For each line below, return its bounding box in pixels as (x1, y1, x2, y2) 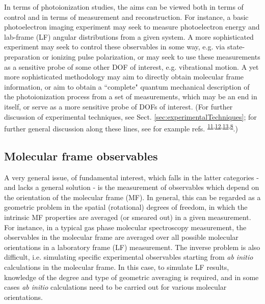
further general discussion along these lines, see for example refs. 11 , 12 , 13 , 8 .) (4, 122, 238, 133)
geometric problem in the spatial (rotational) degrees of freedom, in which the (4, 202, 248, 212)
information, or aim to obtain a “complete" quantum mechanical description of (4, 81, 250, 92)
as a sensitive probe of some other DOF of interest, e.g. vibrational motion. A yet (4, 61, 259, 72)
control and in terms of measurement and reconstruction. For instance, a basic (4, 11, 249, 22)
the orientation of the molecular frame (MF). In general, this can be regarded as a (4, 191, 261, 202)
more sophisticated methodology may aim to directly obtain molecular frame (4, 71, 244, 82)
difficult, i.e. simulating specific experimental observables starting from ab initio (4, 252, 253, 262)
